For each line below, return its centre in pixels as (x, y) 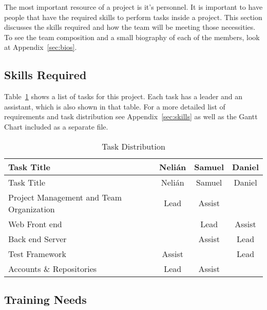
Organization (32, 209)
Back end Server (37, 239)
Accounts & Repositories (53, 268)
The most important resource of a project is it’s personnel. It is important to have (133, 7)
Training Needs (45, 299)
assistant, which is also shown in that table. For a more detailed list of (115, 106)
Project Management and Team (65, 197)
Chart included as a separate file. (56, 126)
